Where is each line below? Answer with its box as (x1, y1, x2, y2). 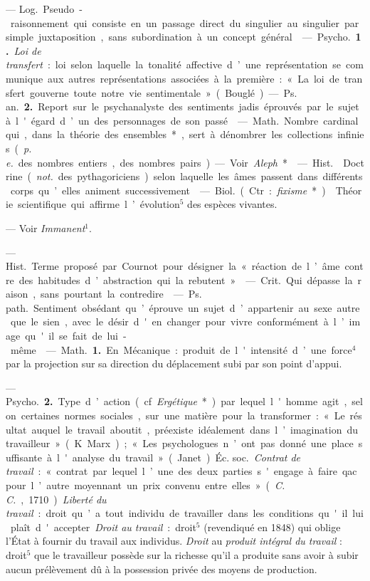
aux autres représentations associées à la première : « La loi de (48, 70, 339, 85)
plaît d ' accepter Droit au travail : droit (10, 519, 196, 534)
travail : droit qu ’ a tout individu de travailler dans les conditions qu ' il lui (6, 506, 364, 520)
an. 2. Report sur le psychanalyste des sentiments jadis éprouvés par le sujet (6, 99, 359, 114)
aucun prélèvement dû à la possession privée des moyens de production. (6, 561, 317, 576)
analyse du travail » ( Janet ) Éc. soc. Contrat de (72, 449, 301, 464)
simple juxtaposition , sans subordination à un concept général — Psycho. (6, 29, 351, 44)
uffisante (6, 449, 43, 464)
